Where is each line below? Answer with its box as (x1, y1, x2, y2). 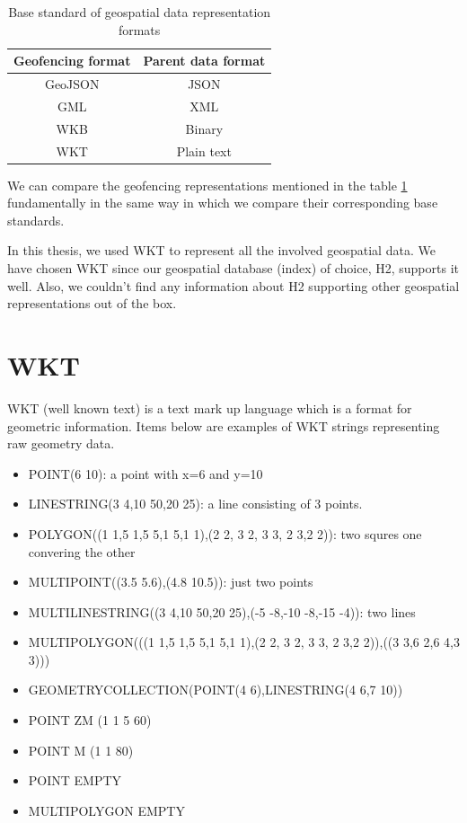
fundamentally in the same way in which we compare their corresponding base (7, 193, 438, 212)
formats (118, 20, 161, 39)
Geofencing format (13, 51, 131, 70)
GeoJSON (44, 75, 100, 93)
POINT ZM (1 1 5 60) (28, 711, 152, 730)
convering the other (28, 542, 136, 561)
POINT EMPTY (28, 771, 122, 790)
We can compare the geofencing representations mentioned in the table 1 (7, 175, 408, 194)
